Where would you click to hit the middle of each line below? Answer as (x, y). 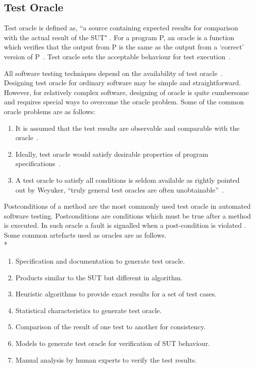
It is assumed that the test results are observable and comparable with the (127, 128)
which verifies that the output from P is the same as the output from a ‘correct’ (124, 47)
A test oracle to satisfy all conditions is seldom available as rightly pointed (127, 180)
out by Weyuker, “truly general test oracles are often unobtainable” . (120, 189)
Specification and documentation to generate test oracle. (100, 261)
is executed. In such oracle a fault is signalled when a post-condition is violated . (125, 225)
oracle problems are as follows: (50, 111)
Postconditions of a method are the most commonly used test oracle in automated (127, 206)
